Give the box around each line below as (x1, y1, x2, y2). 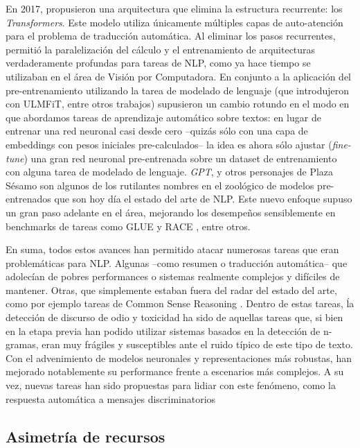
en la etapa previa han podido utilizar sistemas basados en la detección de (6, 323, 321, 338)
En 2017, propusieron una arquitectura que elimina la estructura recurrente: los (6, 1, 343, 15)
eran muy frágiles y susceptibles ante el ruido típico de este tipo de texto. (42, 337, 353, 352)
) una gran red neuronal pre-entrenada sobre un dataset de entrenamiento (24, 150, 337, 165)
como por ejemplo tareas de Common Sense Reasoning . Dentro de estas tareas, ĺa (6, 296, 354, 311)
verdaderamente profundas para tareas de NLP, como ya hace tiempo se (6, 55, 311, 70)
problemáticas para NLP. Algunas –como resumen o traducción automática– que (6, 255, 348, 270)
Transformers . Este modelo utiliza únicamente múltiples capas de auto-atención (6, 15, 343, 29)
